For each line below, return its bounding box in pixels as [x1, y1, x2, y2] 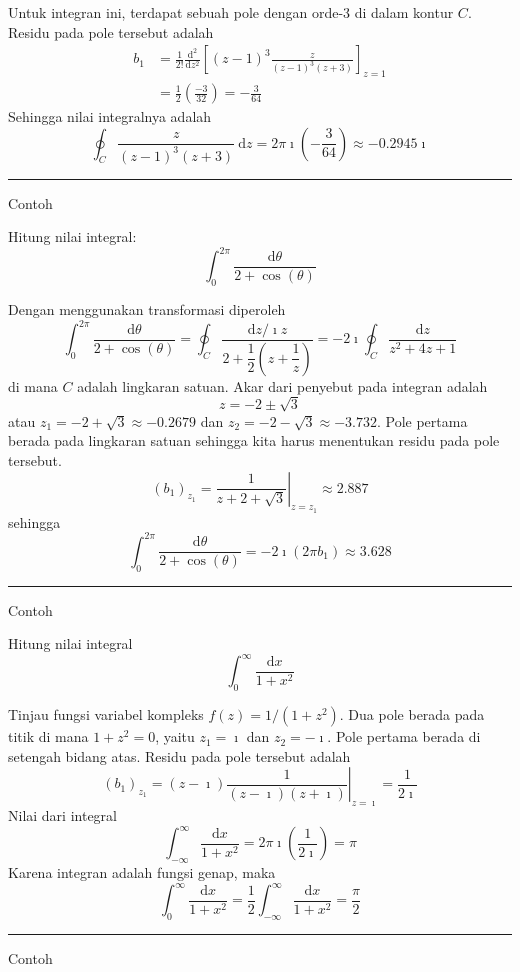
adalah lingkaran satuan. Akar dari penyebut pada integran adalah [77, 375, 488, 396]
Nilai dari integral [8, 805, 117, 826]
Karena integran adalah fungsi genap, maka [8, 861, 276, 882]
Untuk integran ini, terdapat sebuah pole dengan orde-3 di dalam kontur [8, 2, 454, 22]
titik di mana [8, 726, 89, 747]
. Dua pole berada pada [339, 704, 485, 725]
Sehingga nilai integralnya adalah [8, 106, 212, 127]
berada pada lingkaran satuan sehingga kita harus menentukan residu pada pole [8, 430, 500, 451]
